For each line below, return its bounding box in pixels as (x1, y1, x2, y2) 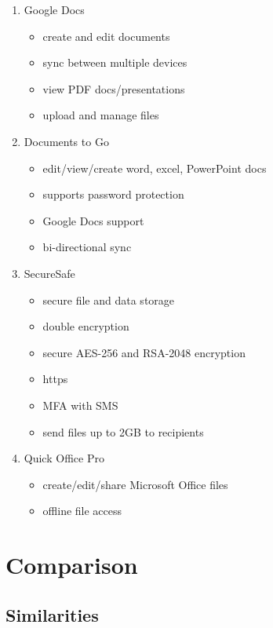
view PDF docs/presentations (42, 80, 185, 97)
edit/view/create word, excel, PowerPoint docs (42, 159, 267, 176)
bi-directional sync (42, 239, 132, 255)
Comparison (5, 549, 138, 581)
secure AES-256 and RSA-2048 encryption (42, 344, 246, 360)
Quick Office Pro (24, 450, 104, 466)
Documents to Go (24, 133, 109, 149)
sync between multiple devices (42, 54, 187, 71)
